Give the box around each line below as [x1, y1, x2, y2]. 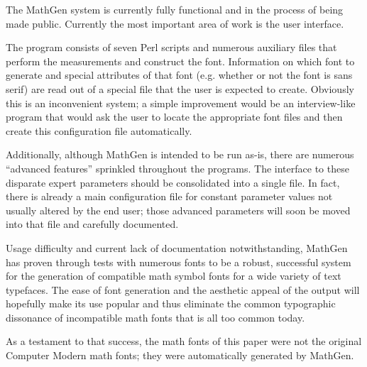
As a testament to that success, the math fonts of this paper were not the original [6, 334, 362, 349]
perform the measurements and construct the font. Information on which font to [6, 53, 355, 68]
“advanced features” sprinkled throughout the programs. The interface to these [6, 160, 349, 175]
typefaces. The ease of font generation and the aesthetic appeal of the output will [6, 282, 360, 297]
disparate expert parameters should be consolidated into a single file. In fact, [6, 175, 340, 190]
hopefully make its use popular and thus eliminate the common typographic [6, 296, 336, 311]
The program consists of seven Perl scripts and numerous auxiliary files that [6, 40, 337, 55]
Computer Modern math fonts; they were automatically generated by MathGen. [6, 348, 354, 363]
